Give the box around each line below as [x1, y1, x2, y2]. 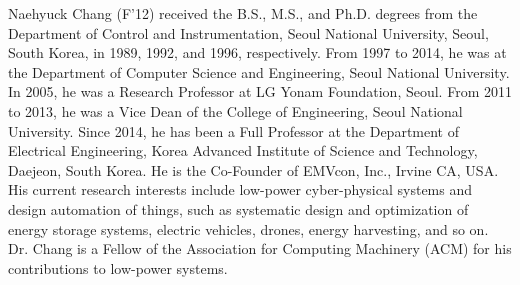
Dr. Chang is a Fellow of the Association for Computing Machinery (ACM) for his [8, 238, 512, 259]
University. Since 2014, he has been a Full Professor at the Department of [8, 120, 459, 141]
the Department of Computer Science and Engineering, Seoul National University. [8, 61, 510, 82]
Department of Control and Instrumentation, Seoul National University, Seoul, [8, 22, 489, 43]
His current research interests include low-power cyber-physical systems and [8, 179, 473, 200]
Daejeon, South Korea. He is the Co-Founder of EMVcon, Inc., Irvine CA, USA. [8, 159, 499, 180]
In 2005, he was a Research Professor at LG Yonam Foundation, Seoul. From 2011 [8, 81, 512, 102]
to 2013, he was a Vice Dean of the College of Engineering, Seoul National [8, 100, 463, 121]
